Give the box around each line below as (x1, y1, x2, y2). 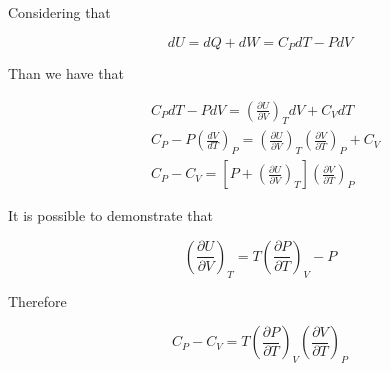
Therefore (8, 290, 67, 311)
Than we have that (8, 63, 124, 84)
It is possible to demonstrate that (8, 205, 213, 226)
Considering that (8, 2, 111, 22)
